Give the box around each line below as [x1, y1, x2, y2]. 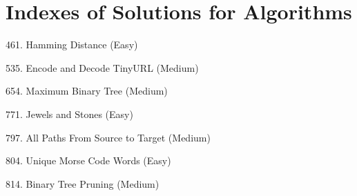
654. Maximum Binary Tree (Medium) [6, 84, 168, 98]
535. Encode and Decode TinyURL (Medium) [6, 60, 199, 75]
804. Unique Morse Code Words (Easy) [6, 153, 171, 168]
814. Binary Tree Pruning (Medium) [6, 176, 160, 190]
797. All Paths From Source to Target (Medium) [6, 130, 211, 144]
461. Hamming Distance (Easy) [6, 37, 138, 52]
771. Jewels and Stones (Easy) [6, 106, 133, 121]
